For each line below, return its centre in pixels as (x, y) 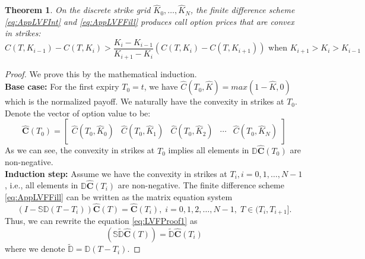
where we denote (35, 249)
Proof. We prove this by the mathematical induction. (101, 73)
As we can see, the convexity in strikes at (80, 150)
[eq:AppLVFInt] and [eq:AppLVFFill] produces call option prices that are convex (150, 21)
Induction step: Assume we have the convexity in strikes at (116, 173)
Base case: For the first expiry (62, 86)
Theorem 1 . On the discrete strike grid (78, 10)
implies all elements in (209, 150)
